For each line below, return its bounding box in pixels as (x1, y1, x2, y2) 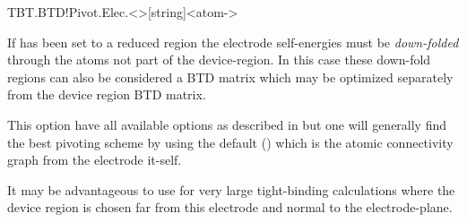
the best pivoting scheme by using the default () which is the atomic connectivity (7, 132, 454, 151)
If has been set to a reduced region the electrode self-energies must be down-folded (7, 32, 459, 51)
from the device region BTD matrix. (7, 85, 206, 104)
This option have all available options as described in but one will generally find (7, 115, 447, 133)
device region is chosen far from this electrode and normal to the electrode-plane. (7, 198, 453, 217)
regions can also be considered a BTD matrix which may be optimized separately (7, 67, 454, 86)
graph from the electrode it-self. (7, 150, 182, 169)
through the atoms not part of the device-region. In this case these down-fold (7, 50, 431, 69)
